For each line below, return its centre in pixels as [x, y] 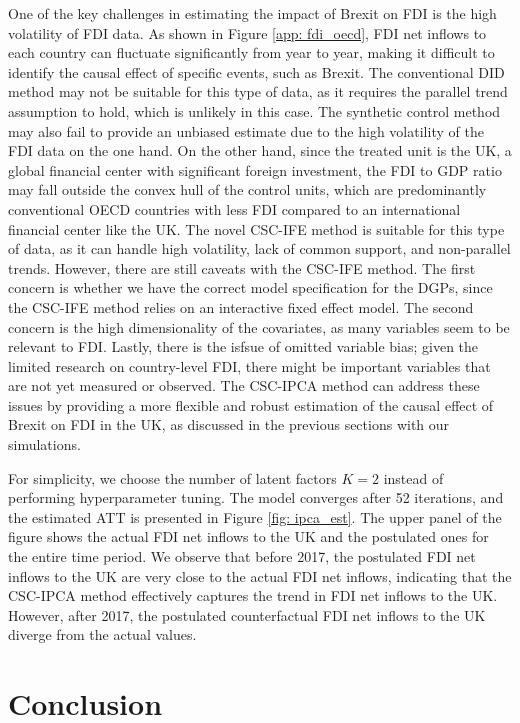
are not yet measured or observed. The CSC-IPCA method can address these [244, 385]
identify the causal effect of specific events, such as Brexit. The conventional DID [256, 71]
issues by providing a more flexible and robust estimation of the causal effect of [251, 404]
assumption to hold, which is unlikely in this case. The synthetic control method [254, 110]
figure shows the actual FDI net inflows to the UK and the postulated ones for [248, 536]
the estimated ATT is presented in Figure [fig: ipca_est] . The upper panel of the [255, 516]
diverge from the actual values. [102, 634]
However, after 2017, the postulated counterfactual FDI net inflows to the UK [247, 614]
